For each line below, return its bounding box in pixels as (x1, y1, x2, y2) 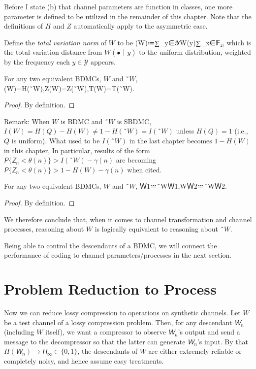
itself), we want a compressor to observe (45, 327, 166, 337)
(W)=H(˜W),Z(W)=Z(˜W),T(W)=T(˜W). (4, 83, 134, 93)
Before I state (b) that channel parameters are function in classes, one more (4, 1, 232, 11)
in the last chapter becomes (129, 135, 212, 145)
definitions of (4, 21, 43, 31)
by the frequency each (4, 57, 70, 67)
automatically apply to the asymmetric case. (73, 21, 208, 31)
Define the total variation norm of (4, 37, 106, 47)
